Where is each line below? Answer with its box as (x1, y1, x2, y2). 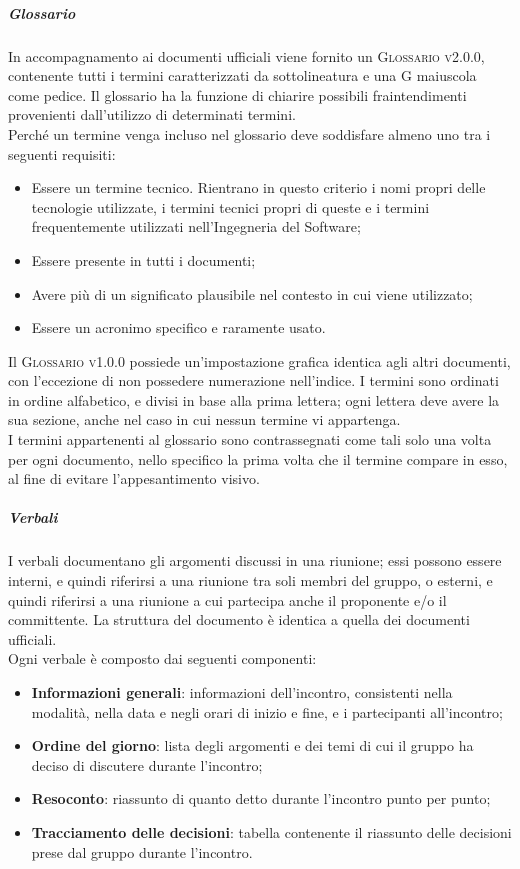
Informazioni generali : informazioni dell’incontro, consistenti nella (31, 681, 453, 702)
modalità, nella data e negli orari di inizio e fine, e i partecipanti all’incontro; (31, 701, 503, 722)
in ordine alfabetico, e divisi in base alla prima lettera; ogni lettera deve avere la (8, 389, 500, 410)
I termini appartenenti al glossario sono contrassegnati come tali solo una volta (8, 429, 492, 450)
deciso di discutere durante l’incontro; (31, 754, 263, 775)
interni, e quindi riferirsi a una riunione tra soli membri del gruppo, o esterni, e (8, 570, 493, 590)
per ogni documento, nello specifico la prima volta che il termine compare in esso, (8, 448, 508, 469)
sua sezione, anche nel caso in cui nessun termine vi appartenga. (8, 409, 401, 430)
